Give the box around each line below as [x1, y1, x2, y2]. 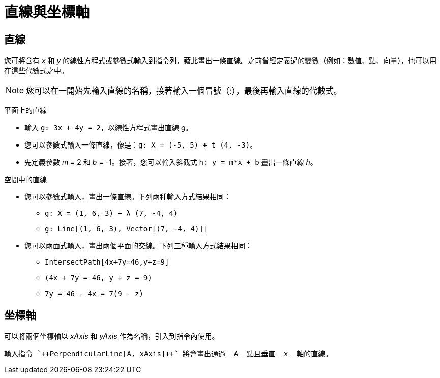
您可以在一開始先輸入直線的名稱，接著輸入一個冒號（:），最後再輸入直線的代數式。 [26, 85, 342, 96]
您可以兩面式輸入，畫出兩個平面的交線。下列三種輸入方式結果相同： [24, 241, 252, 250]
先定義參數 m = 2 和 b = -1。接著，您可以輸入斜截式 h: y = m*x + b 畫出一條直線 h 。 [24, 158, 317, 167]
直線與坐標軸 [4, 4, 90, 21]
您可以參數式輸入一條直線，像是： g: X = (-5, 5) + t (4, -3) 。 [24, 140, 257, 150]
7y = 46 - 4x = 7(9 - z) [45, 289, 143, 298]
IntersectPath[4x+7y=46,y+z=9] [45, 258, 169, 267]
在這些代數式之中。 [4, 66, 68, 75]
